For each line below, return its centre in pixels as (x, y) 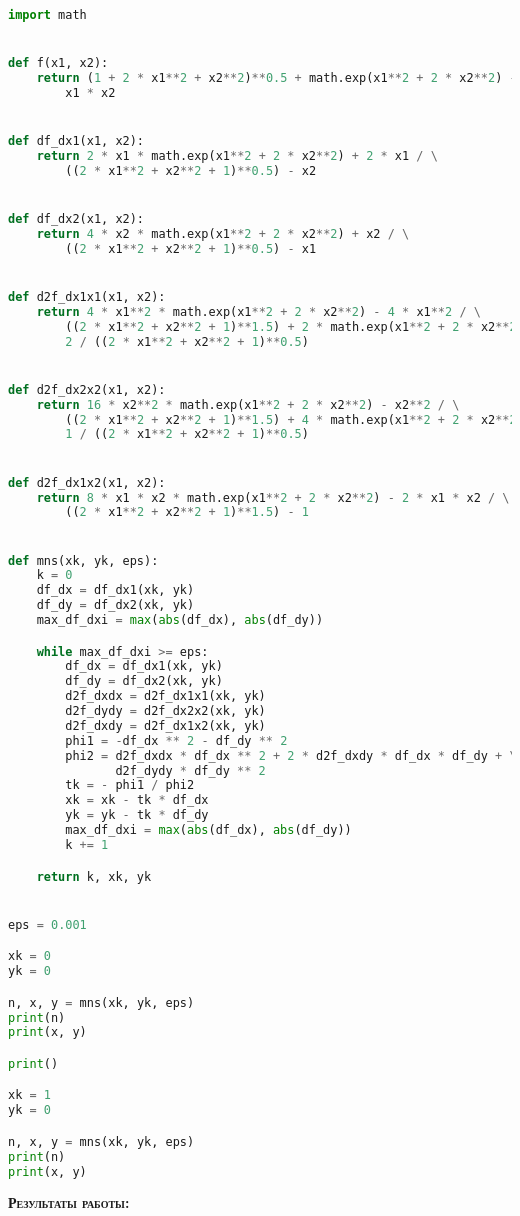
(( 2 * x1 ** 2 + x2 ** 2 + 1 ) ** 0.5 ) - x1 (191, 248)
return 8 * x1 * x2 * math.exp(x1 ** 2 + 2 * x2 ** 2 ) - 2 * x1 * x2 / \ (273, 497)
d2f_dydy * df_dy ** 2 (190, 770)
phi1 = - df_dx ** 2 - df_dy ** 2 (176, 740)
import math (47, 15)
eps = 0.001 (47, 924)
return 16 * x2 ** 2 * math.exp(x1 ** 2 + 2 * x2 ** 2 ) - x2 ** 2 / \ (248, 404)
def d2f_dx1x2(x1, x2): (87, 482)
